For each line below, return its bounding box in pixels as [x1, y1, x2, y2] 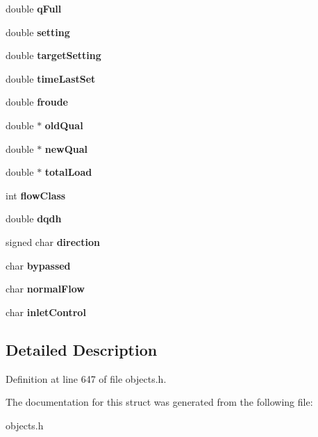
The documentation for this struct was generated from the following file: [6, 395, 313, 409]
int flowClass [6, 188, 66, 202]
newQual [44, 141, 88, 156]
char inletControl [6, 304, 86, 319]
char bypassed [6, 258, 71, 272]
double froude [6, 94, 68, 109]
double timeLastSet [6, 71, 96, 85]
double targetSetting [6, 48, 101, 63]
